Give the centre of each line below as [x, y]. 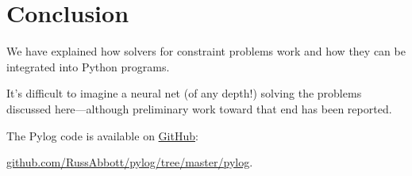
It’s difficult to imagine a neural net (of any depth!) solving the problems [184, 93]
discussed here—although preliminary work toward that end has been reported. [199, 108]
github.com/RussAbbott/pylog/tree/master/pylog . [130, 162]
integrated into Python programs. [88, 66]
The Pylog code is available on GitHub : [102, 135]
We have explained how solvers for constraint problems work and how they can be [206, 51]
